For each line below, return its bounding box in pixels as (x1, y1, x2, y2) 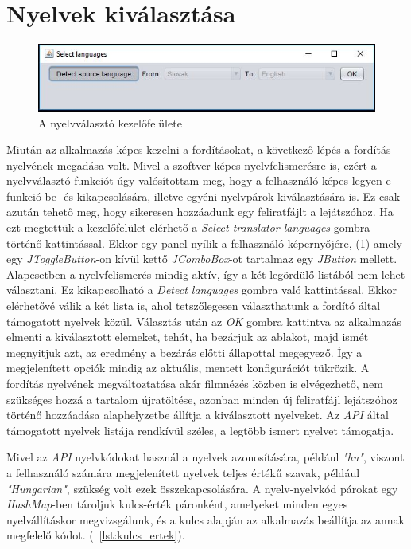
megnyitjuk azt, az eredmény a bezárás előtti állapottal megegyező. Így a (6, 343, 363, 360)
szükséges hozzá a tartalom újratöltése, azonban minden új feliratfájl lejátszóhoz (6, 390, 397, 407)
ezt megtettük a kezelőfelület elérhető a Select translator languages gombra (6, 219, 370, 236)
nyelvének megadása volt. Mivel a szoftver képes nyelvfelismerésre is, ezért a (6, 156, 377, 173)
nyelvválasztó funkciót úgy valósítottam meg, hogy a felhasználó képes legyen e (6, 172, 391, 189)
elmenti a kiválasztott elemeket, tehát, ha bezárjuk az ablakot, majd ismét (6, 328, 369, 345)
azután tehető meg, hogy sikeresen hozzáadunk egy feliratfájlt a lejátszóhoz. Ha (6, 203, 394, 220)
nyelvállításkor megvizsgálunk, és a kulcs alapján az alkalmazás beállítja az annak (6, 511, 405, 527)
